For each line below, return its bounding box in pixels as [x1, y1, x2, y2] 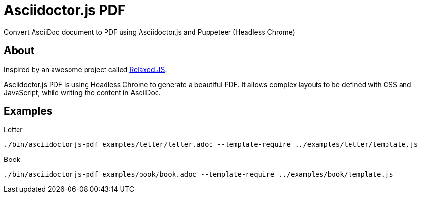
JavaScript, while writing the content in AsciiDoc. [4, 88, 161, 97]
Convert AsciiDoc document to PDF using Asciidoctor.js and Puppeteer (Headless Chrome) [4, 27, 295, 36]
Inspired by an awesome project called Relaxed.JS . [4, 65, 167, 73]
